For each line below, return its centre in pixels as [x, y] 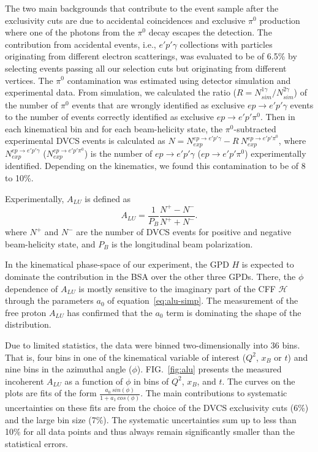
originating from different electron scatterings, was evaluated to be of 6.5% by [151, 56]
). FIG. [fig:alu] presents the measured [209, 369]
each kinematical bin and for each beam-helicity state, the [114, 128]
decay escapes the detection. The [210, 32]
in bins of [151, 381]
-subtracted [255, 128]
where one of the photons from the [70, 32]
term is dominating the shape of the [234, 312]
